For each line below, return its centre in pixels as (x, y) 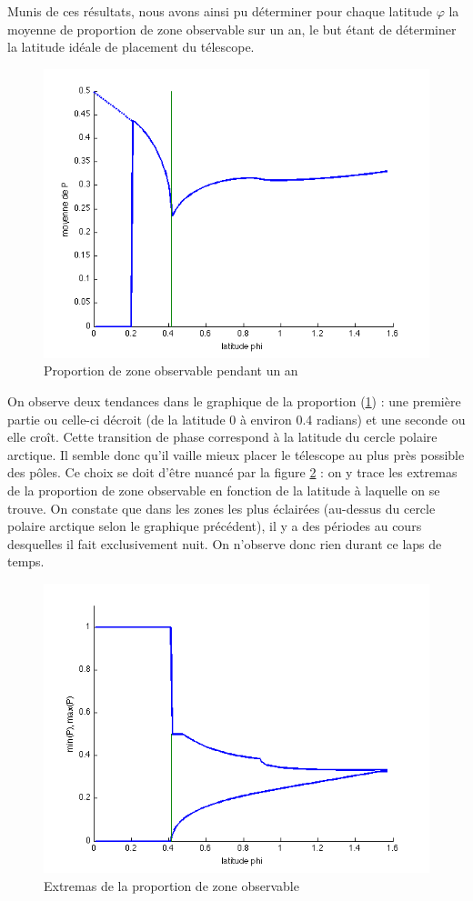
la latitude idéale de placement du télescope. (131, 47)
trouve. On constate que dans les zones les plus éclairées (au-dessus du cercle (221, 508)
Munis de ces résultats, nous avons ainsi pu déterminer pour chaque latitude (220, 11)
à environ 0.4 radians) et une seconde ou (352, 419)
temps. (26, 561)
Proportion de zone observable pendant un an (171, 370)
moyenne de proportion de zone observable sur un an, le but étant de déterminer (232, 29)
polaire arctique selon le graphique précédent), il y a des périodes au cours (215, 526)
